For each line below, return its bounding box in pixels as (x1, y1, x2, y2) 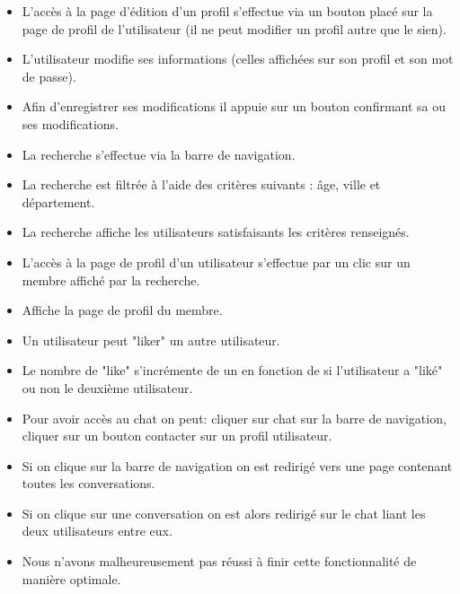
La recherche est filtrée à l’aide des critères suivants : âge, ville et (22, 175, 381, 194)
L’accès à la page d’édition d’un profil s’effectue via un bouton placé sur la (22, 2, 433, 20)
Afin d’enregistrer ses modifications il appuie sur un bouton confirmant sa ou (22, 97, 447, 116)
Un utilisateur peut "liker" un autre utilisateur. (22, 330, 280, 349)
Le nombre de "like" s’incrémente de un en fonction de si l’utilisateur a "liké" (22, 361, 443, 380)
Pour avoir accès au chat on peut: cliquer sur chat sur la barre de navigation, (22, 408, 447, 427)
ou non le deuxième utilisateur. (22, 378, 193, 397)
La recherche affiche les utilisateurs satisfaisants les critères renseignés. (22, 223, 410, 241)
